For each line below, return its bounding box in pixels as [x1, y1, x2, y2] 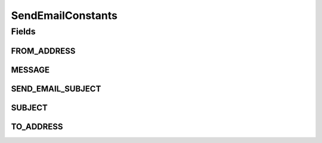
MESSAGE [11, 65, 50, 75]
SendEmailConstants [11, 9, 117, 22]
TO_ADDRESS [11, 122, 63, 132]
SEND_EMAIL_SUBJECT [11, 84, 101, 94]
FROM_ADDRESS [11, 46, 76, 56]
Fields [11, 26, 36, 37]
